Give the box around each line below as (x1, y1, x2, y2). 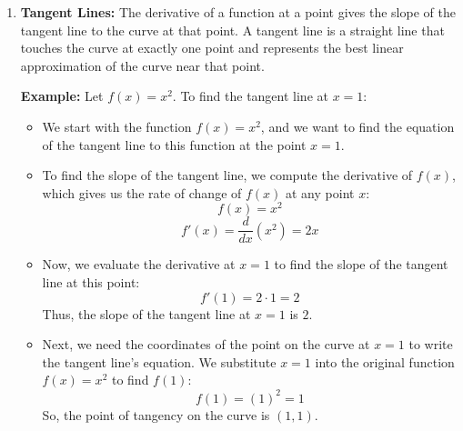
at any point (286, 183, 355, 202)
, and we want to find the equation (260, 116, 455, 135)
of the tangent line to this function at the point (42, 135, 307, 154)
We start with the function (42, 116, 192, 135)
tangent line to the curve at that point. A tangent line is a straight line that (20, 20, 445, 39)
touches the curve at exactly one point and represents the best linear (20, 38, 404, 57)
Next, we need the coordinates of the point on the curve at (42, 335, 370, 354)
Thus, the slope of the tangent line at (42, 304, 251, 323)
